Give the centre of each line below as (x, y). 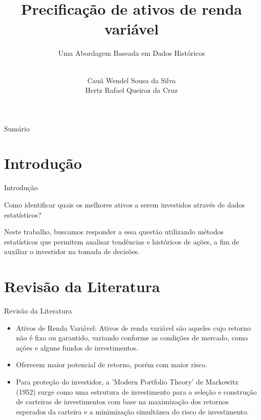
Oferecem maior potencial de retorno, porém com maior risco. (112, 364)
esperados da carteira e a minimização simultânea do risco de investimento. (132, 411)
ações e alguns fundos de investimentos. (77, 347)
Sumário (17, 128)
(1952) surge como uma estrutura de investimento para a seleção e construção (136, 391)
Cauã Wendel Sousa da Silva (132, 80)
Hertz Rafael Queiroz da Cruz (132, 90)
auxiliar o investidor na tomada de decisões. (72, 251)
